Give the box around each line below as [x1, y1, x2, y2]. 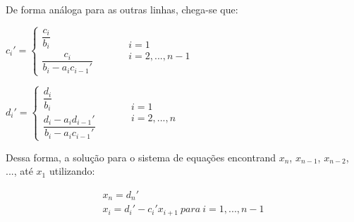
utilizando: [49, 164, 95, 178]
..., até [6, 164, 33, 178]
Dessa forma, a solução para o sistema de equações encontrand [6, 149, 276, 164]
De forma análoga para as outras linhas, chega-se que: [6, 2, 238, 16]
